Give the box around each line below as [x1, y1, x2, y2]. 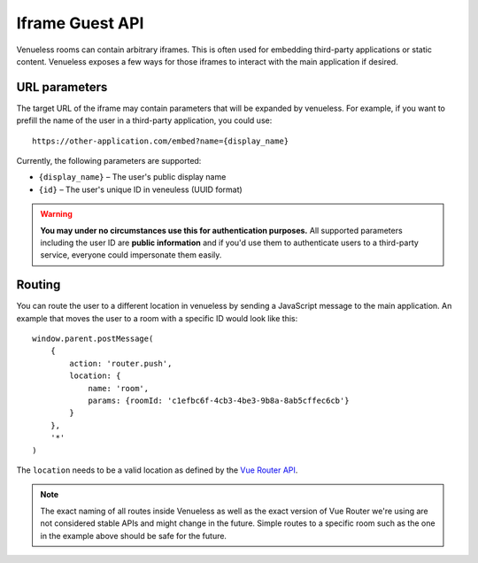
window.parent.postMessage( [32, 334, 154, 344]
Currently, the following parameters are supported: [16, 156, 202, 166]
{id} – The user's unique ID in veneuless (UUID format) [38, 184, 243, 195]
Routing [16, 277, 61, 292]
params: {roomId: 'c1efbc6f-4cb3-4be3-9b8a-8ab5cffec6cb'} [88, 396, 350, 405]
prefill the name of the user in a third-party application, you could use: [16, 115, 273, 126]
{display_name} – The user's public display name [38, 172, 227, 182]
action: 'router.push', [69, 359, 173, 368]
